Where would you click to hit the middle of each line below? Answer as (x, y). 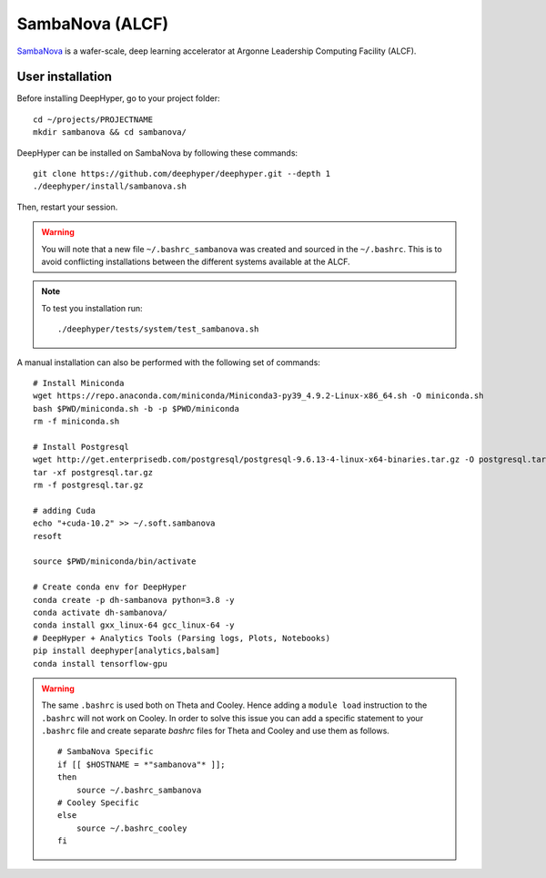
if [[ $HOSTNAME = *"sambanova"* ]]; (142, 764)
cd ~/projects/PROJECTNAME (93, 119)
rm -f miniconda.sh (76, 422)
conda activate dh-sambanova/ (101, 612)
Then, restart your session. (67, 207)
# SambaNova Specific (106, 752)
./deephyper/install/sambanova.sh (110, 186)
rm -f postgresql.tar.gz (88, 485)
